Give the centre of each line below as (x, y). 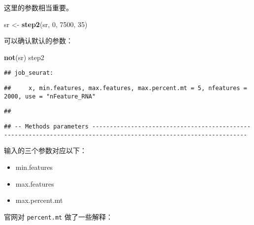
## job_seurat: (29, 73)
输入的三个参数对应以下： (45, 150)
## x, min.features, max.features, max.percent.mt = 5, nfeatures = (126, 88)
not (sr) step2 (24, 57)
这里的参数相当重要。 (38, 7)
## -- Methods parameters (46, 127)
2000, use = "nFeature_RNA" (50, 96)
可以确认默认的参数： (38, 41)
